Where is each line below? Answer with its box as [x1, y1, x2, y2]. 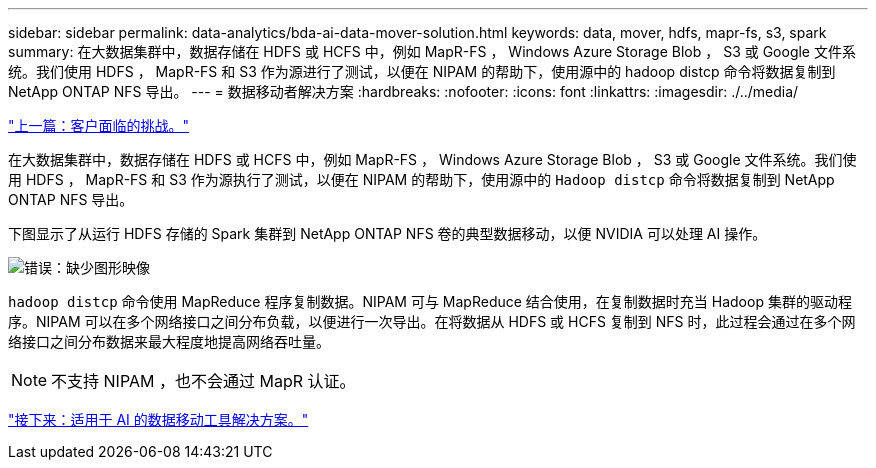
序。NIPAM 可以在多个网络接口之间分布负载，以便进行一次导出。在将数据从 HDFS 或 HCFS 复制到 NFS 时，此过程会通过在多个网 [8, 313, 856, 330]
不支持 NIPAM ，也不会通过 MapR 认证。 [51, 371, 356, 391]
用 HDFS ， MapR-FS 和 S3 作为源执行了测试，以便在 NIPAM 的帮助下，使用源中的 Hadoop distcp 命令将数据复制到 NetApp [8, 171, 835, 188]
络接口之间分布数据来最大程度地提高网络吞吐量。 [8, 333, 330, 350]
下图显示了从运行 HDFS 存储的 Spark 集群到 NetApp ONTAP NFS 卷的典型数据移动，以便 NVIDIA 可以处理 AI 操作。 [8, 225, 767, 242]
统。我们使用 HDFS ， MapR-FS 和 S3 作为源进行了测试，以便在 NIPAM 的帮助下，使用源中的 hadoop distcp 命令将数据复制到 [8, 63, 836, 80]
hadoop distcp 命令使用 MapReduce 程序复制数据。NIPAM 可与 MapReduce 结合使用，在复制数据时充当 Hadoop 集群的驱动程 [8, 293, 852, 310]
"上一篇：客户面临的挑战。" [8, 117, 190, 134]
